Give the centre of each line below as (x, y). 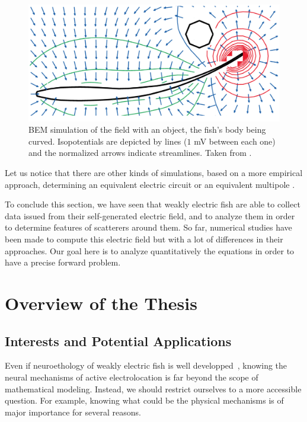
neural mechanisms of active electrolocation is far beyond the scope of (132, 377)
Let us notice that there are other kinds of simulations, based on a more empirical (154, 173)
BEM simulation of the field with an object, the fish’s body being (147, 130)
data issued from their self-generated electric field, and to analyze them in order (150, 215)
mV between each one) (235, 141)
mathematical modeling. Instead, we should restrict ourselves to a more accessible (153, 389)
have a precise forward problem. (63, 262)
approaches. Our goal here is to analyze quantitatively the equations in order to (150, 250)
